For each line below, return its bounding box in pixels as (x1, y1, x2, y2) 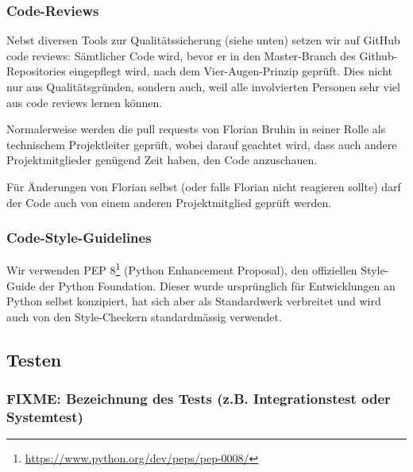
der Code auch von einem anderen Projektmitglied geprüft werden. (6, 194, 332, 210)
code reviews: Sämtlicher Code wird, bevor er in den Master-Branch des (6, 47, 356, 63)
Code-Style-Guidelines (6, 228, 152, 248)
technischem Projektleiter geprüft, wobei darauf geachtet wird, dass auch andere (6, 136, 397, 152)
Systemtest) (6, 407, 83, 427)
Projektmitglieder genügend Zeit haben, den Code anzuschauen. (6, 152, 318, 168)
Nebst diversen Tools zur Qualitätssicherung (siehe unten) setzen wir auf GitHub (6, 32, 400, 48)
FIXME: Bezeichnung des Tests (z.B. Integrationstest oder (6, 389, 391, 409)
